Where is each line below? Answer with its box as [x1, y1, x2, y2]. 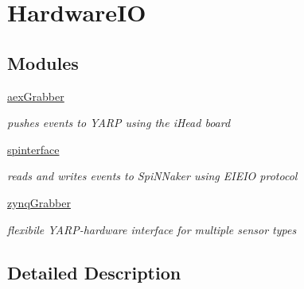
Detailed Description [7, 260, 181, 284]
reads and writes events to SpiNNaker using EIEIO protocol [7, 168, 298, 184]
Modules [7, 50, 79, 75]
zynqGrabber [7, 194, 71, 210]
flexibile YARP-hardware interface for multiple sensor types [7, 221, 297, 237]
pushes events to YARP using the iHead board [7, 114, 231, 131]
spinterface [7, 141, 60, 157]
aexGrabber [7, 87, 64, 104]
